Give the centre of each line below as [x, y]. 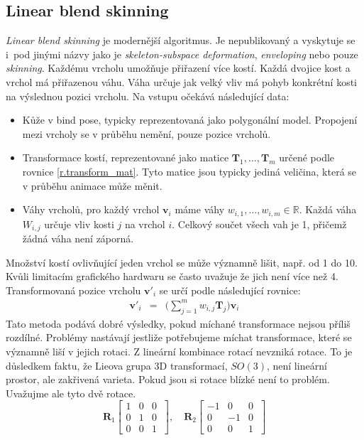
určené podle [307, 157]
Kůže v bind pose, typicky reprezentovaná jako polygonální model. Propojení [190, 120]
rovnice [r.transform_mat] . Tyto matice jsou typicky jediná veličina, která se [189, 171]
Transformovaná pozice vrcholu [73, 290]
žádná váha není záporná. [78, 238]
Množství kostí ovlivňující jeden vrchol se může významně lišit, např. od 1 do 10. [182, 262]
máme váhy [200, 209]
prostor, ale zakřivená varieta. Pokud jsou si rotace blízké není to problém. [168, 379]
